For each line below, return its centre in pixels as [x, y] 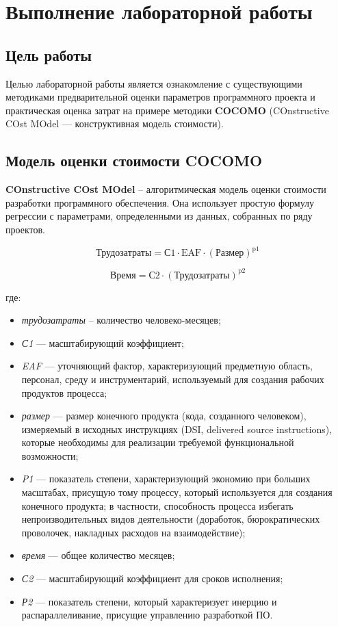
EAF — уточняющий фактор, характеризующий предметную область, [167, 366]
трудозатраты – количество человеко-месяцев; [121, 320]
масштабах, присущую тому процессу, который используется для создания [177, 492]
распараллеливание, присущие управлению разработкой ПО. [147, 615]
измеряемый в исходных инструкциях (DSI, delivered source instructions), [177, 429]
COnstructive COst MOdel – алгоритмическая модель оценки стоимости [166, 189]
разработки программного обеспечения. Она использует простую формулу [160, 202]
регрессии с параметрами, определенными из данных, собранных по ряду [159, 216]
